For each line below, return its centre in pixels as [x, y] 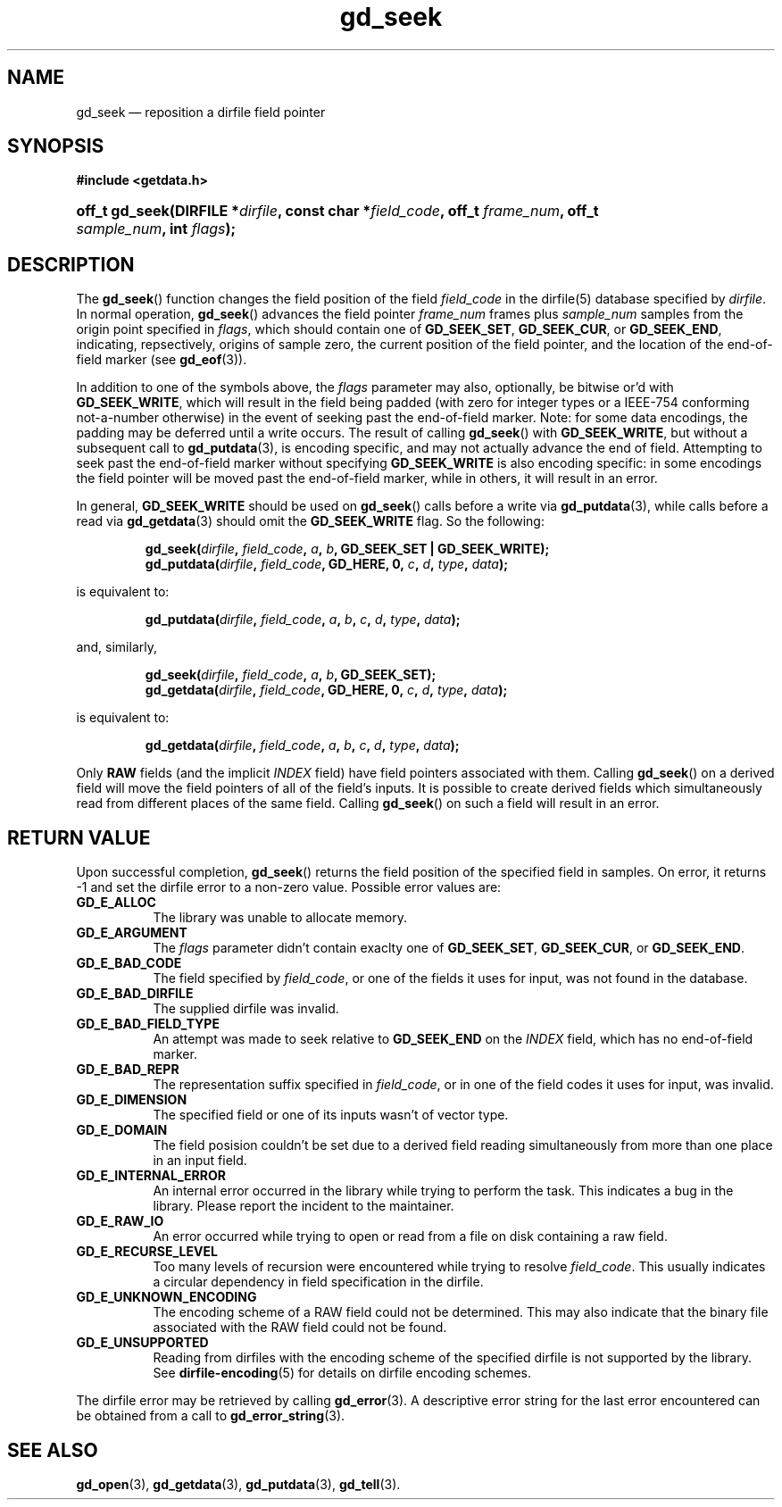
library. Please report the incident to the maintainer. [304, 1206]
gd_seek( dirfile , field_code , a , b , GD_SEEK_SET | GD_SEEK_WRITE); [347, 549]
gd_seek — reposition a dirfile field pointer [201, 112]
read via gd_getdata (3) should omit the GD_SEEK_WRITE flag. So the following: [310, 521]
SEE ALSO [53, 1450]
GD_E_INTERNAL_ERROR [151, 1176]
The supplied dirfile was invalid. [246, 1009]
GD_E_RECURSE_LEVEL [147, 1252]
